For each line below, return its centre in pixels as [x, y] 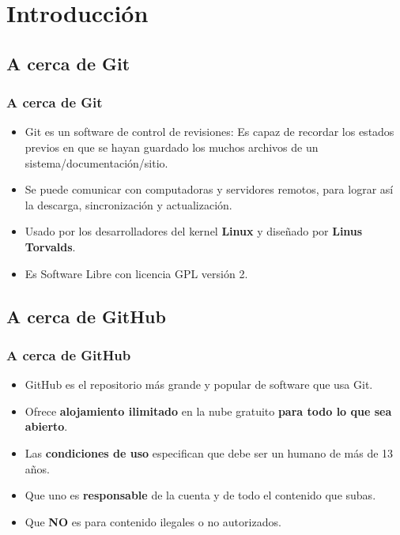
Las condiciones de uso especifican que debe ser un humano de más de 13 [209, 452]
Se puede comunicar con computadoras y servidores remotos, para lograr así [209, 189]
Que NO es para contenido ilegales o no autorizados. [153, 521]
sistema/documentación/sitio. [96, 162]
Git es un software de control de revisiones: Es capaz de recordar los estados [209, 132]
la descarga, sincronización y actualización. [128, 204]
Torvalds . [50, 246]
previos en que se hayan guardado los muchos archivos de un [172, 147]
